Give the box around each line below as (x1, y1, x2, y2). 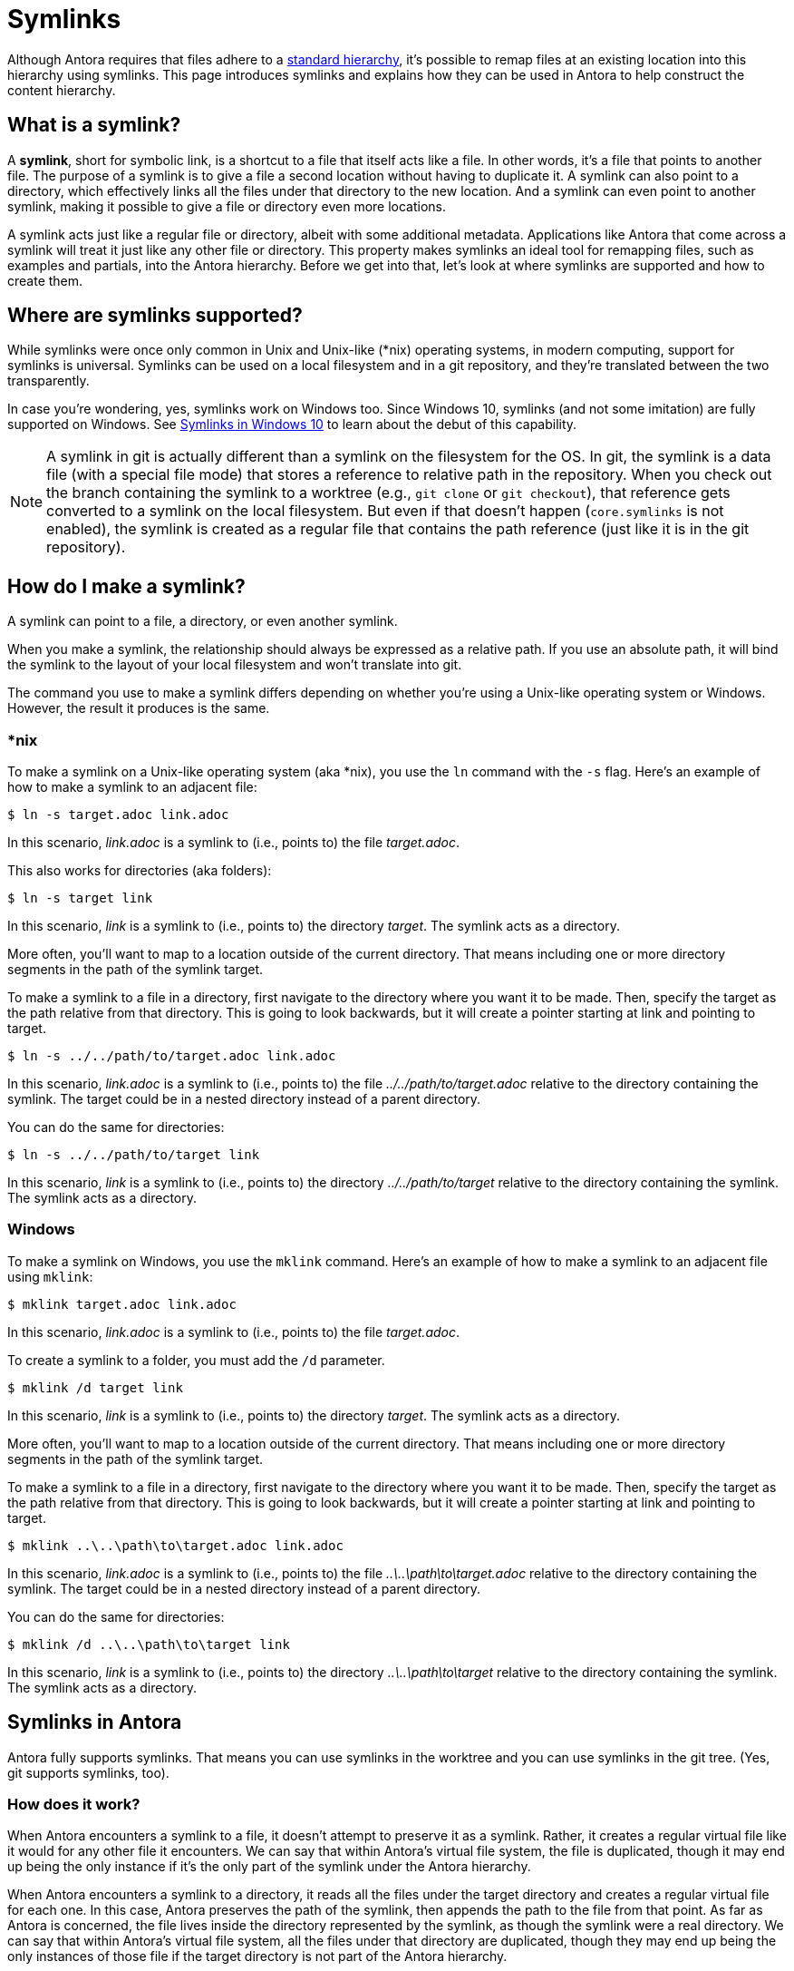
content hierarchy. (7, 82, 116, 98)
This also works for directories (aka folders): (7, 863, 272, 879)
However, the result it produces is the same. (7, 700, 270, 717)
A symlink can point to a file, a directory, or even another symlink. (7, 613, 398, 629)
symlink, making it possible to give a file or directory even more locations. (7, 198, 447, 214)
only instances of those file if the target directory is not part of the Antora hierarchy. (7, 1948, 508, 1965)
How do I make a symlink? (7, 574, 246, 598)
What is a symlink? (7, 113, 181, 137)
